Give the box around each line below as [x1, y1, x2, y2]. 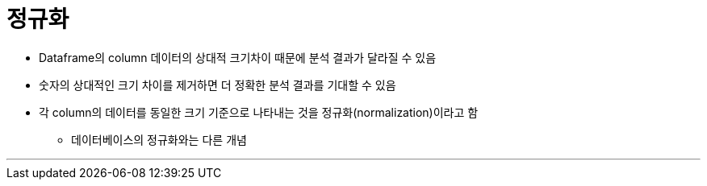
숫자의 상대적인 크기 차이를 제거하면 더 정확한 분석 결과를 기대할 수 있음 [39, 77, 396, 92]
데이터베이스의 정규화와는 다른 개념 [71, 132, 247, 147]
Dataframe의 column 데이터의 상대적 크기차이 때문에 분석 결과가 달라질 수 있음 [39, 50, 437, 64]
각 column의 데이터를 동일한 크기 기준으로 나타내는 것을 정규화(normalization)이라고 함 [39, 105, 479, 119]
